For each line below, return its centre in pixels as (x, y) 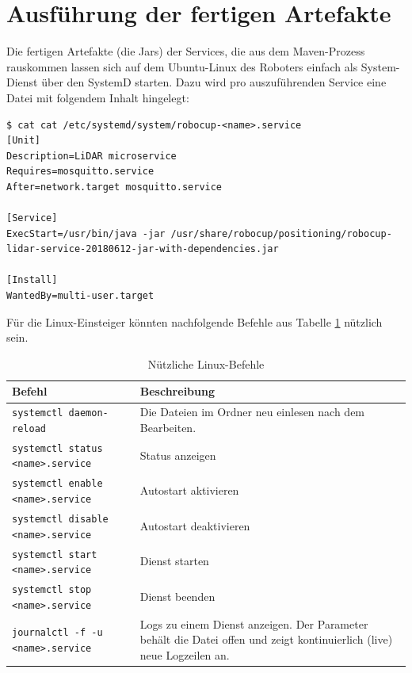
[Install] (32, 280)
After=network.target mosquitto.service (114, 187)
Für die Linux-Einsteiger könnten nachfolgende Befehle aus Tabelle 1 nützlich (195, 321)
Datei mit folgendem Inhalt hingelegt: (98, 97)
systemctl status (57, 448)
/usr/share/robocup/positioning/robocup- (281, 233)
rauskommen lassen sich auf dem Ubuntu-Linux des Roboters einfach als (182, 66)
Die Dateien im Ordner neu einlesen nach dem (252, 412)
